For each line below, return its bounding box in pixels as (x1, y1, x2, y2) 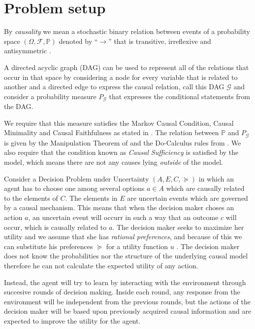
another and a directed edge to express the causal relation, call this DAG (4, 81, 224, 92)
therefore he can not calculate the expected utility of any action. (4, 260, 198, 270)
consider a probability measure (4, 91, 96, 101)
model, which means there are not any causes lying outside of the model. (4, 156, 223, 167)
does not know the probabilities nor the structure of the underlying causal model (4, 251, 248, 261)
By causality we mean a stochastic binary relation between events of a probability (4, 26, 250, 37)
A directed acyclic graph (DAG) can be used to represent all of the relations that (4, 62, 249, 72)
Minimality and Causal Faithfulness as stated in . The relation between (4, 127, 219, 138)
